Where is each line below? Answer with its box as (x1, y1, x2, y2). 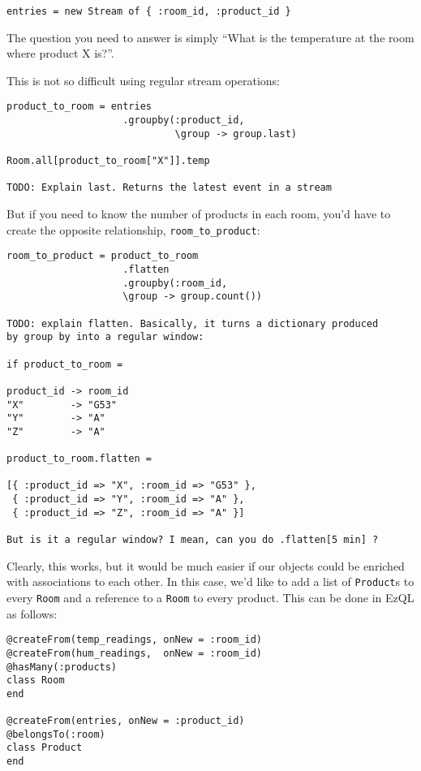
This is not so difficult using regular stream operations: (6, 71, 281, 88)
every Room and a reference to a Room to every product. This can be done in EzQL (6, 588, 415, 605)
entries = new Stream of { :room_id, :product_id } (6, 6, 291, 17)
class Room (6, 674, 65, 687)
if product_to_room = (6, 358, 123, 370)
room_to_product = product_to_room (6, 250, 199, 262)
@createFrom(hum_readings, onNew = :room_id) (6, 647, 262, 659)
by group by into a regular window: (6, 331, 204, 343)
